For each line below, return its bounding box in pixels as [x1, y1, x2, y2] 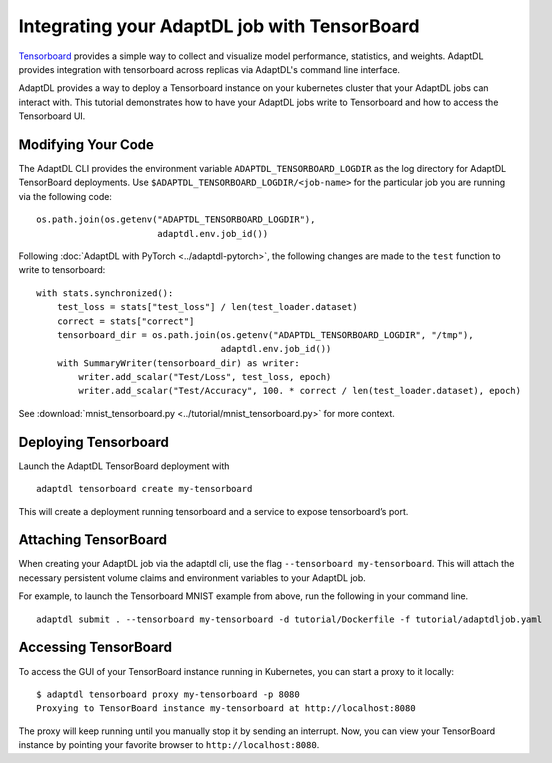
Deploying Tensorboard [18, 433, 170, 450]
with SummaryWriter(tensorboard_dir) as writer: [56, 357, 300, 369]
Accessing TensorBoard [18, 639, 172, 656]
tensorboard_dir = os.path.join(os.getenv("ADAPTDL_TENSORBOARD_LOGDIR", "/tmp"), [56, 329, 474, 340]
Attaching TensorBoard [18, 531, 167, 549]
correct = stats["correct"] [56, 315, 195, 327]
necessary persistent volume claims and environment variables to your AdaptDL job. [18, 571, 367, 584]
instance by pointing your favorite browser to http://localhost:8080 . [18, 739, 320, 751]
